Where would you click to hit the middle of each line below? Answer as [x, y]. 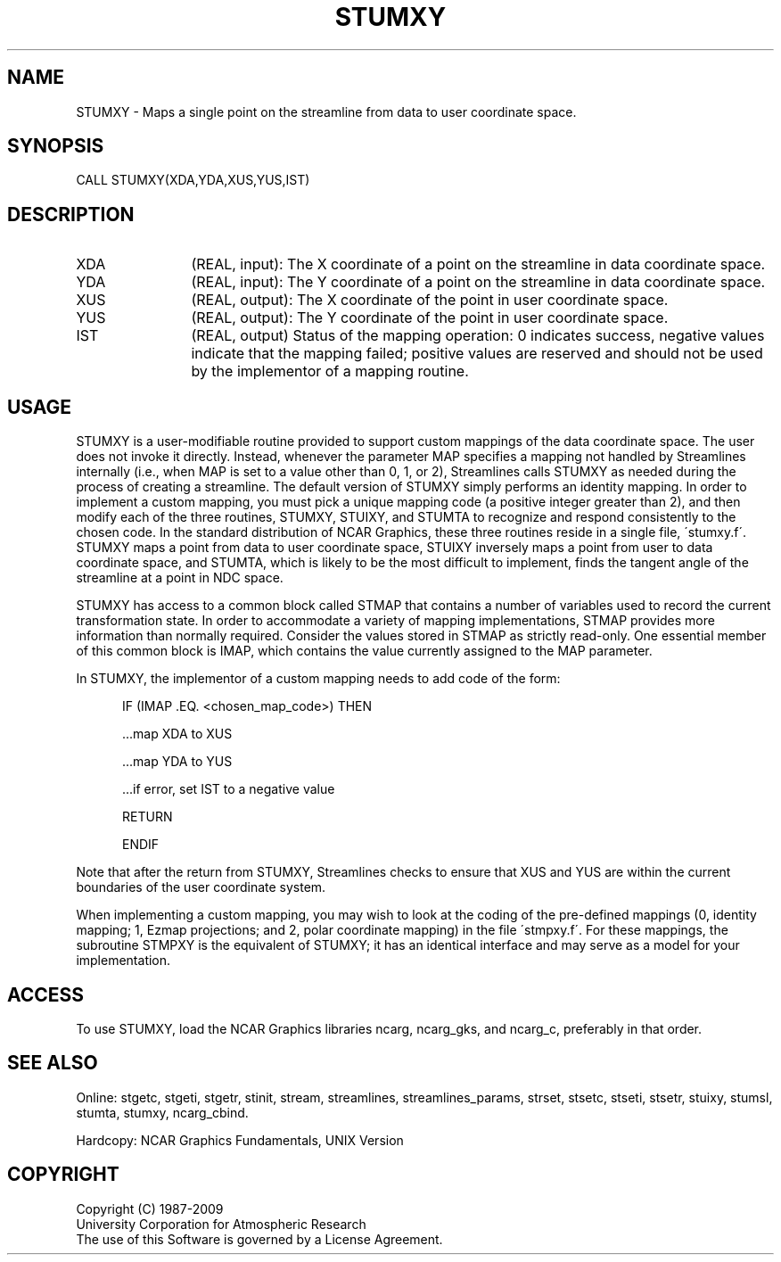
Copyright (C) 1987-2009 [150, 1208]
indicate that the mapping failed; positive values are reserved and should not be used [477, 354]
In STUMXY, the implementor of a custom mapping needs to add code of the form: [318, 679]
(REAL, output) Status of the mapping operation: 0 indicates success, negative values [478, 336]
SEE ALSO [53, 1063]
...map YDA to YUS [177, 762]
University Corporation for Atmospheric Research [221, 1224]
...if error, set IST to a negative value [229, 789]
